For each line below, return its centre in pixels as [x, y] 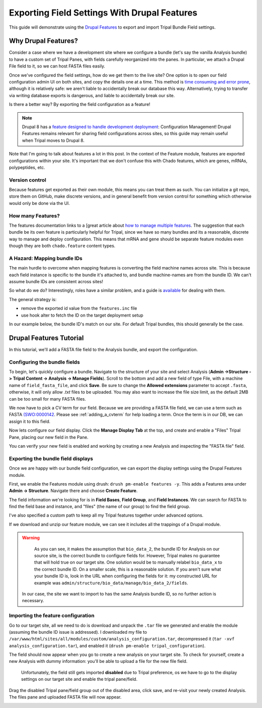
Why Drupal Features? [43, 41]
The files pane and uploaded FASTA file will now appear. [65, 697]
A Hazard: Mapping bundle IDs [46, 258]
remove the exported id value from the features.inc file [79, 308]
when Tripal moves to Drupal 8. [53, 140]
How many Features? [34, 216]
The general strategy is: [33, 299]
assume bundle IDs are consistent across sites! [56, 282]
